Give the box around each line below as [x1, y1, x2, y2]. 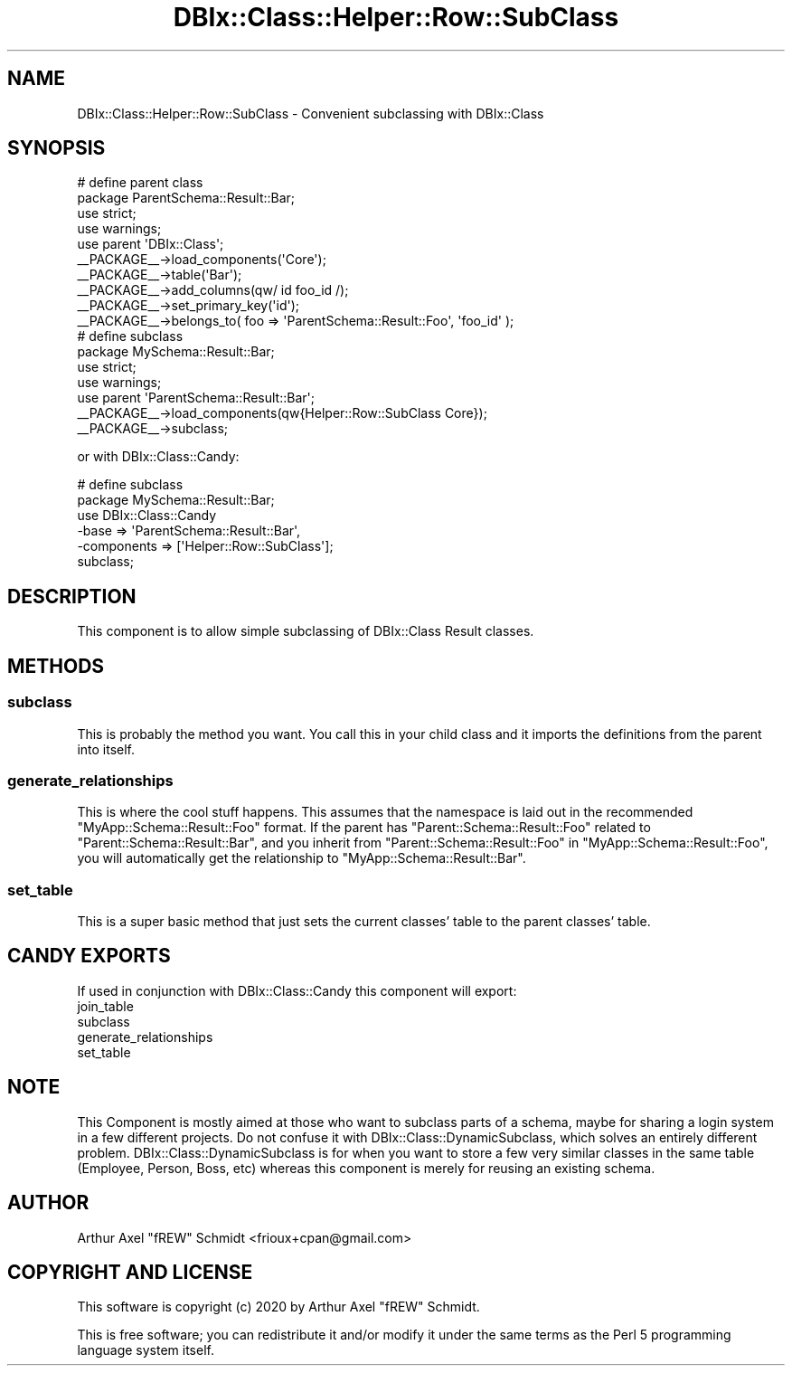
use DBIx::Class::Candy [77, 507, 217, 524]
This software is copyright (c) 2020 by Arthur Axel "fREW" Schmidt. [77, 1299, 480, 1315]
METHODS [7, 654, 105, 677]
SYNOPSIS [7, 137, 106, 160]
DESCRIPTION [7, 584, 137, 608]
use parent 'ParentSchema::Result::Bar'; [77, 390, 315, 406]
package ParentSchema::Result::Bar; [77, 190, 296, 206]
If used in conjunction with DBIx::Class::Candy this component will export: [77, 982, 517, 999]
